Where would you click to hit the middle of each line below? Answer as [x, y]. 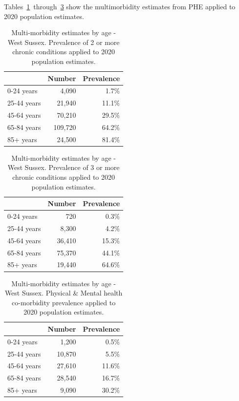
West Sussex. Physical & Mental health [64, 293]
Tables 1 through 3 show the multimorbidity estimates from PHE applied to [120, 6]
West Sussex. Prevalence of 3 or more [64, 167]
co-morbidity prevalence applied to [64, 302]
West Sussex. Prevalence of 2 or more [64, 42]
